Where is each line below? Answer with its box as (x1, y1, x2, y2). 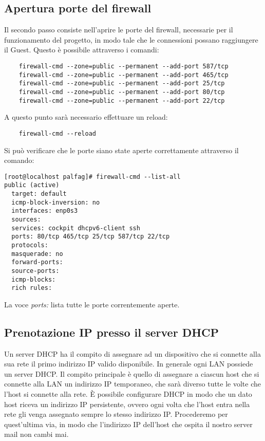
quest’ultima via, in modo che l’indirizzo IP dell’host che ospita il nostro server (4, 418, 253, 429)
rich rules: (11, 284, 52, 292)
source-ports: (11, 267, 60, 274)
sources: (11, 215, 41, 223)
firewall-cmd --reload (18, 130, 96, 137)
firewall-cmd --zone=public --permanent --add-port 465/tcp (18, 71, 229, 79)
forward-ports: (11, 259, 63, 266)
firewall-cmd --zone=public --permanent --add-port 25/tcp (18, 80, 225, 87)
